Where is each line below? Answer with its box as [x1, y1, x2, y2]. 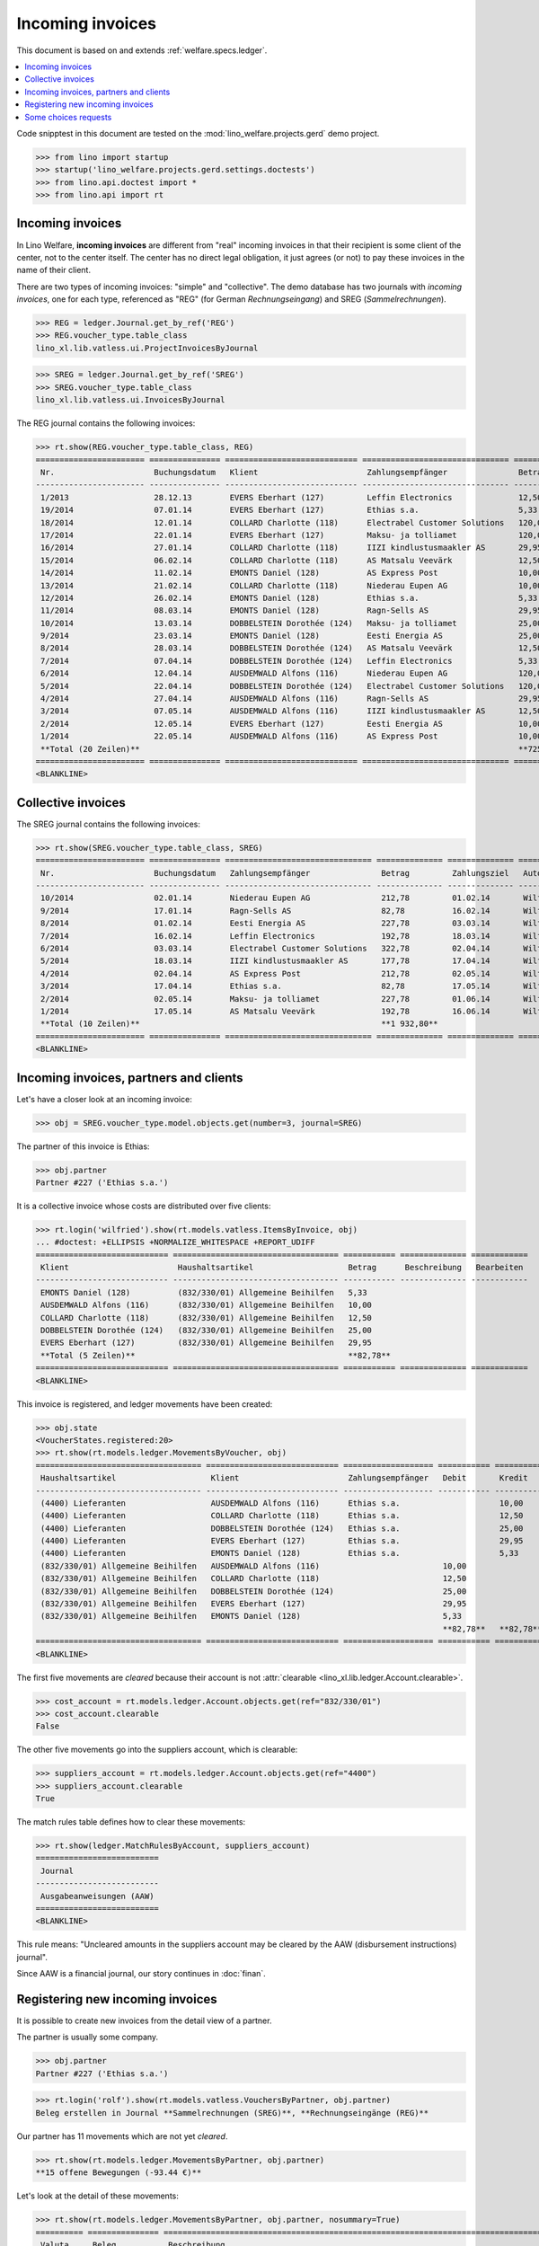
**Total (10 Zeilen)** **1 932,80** [40, 1019, 439, 1029]
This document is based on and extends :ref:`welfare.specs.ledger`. [16, 45, 268, 56]
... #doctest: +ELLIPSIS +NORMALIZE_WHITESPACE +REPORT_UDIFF [35, 1237, 315, 1248]
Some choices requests [24, 111, 112, 122]
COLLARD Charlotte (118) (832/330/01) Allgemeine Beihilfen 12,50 [40, 1313, 373, 1322]
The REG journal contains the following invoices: [16, 418, 196, 429]
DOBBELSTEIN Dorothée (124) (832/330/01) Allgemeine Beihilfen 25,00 [40, 1325, 373, 1336]
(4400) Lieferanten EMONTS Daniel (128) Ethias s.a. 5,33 [40, 1548, 519, 1559]
